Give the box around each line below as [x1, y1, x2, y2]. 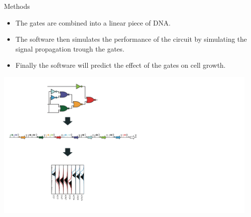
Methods [4, 1, 30, 11]
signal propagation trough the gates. [15, 43, 125, 54]
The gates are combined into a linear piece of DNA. [15, 17, 171, 27]
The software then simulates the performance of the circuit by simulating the [15, 34, 247, 44]
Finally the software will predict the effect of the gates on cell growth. [15, 60, 226, 70]
